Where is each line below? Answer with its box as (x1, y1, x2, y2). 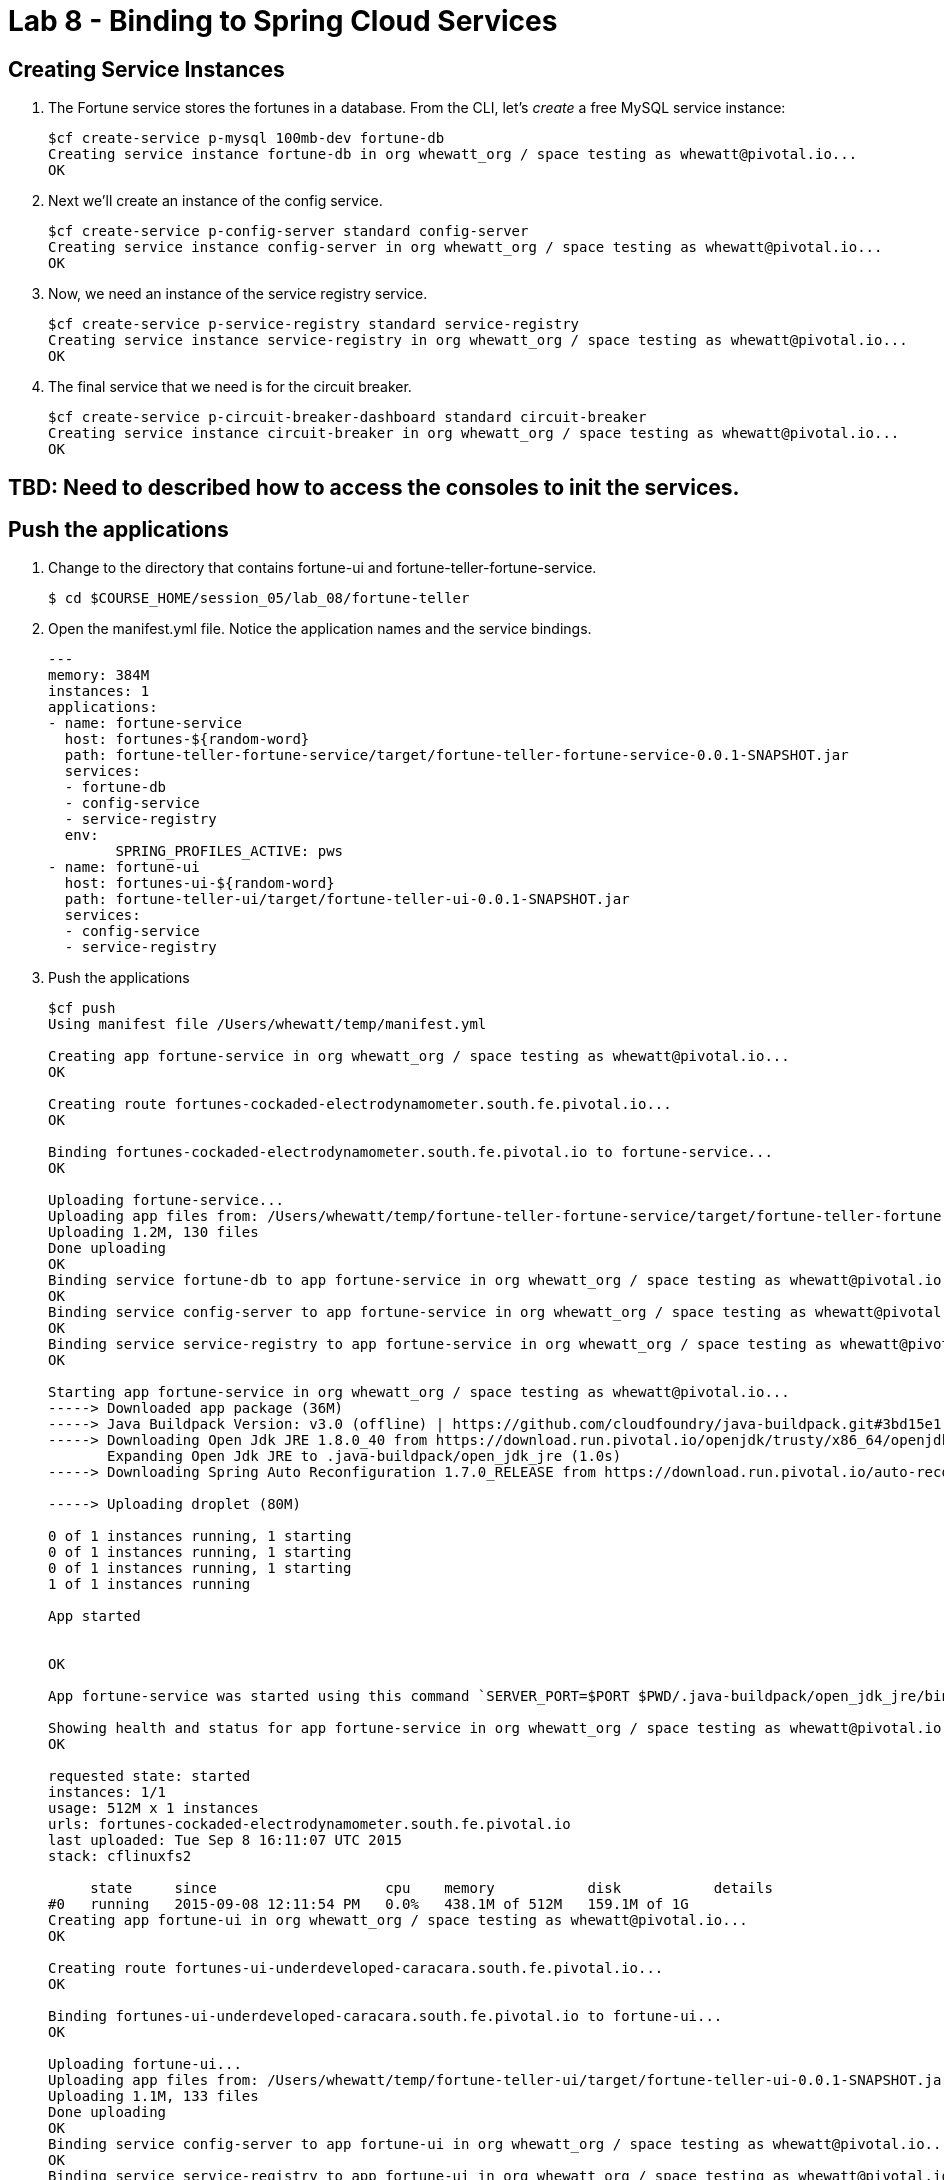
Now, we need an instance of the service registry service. (48, 285, 428, 303)
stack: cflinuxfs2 (48, 1848, 192, 1865)
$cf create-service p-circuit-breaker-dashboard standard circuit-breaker (48, 409, 647, 426)
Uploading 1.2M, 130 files (48, 1224, 259, 1241)
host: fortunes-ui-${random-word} (64, 875, 335, 892)
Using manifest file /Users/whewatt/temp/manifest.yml (48, 1016, 487, 1033)
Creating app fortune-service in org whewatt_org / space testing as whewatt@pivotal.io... (48, 1048, 790, 1065)
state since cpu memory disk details (90, 1880, 773, 1897)
